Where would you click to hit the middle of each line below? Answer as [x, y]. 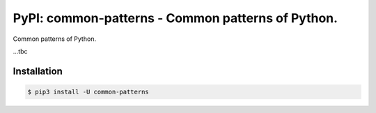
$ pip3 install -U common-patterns [88, 92]
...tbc [20, 51]
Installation [38, 71]
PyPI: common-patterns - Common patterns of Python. [175, 18]
